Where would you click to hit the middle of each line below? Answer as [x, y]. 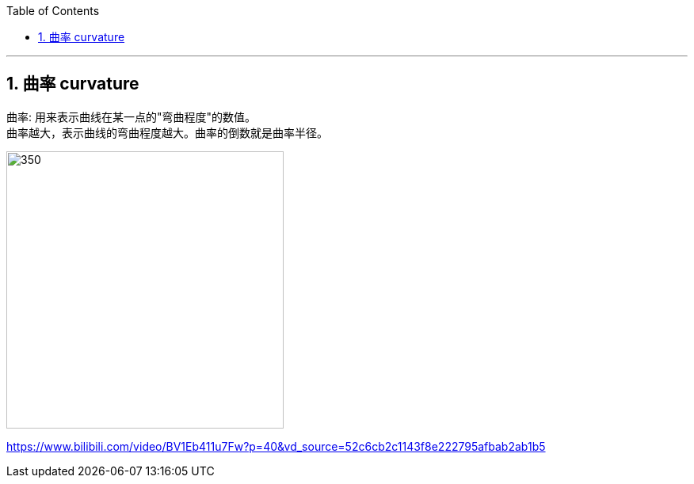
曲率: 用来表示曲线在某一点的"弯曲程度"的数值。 [132, 116]
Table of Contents [53, 11]
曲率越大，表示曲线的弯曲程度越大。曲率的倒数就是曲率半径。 [167, 132]
